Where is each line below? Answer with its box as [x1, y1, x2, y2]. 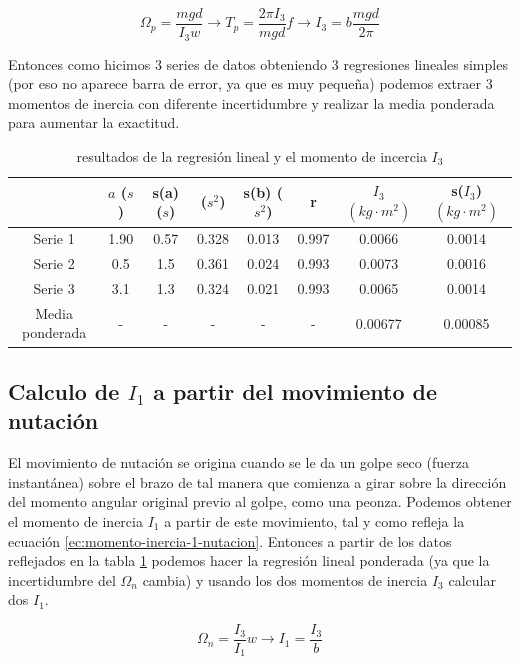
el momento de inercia [8, 510, 143, 531]
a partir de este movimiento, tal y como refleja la [164, 510, 465, 531]
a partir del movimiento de [153, 375, 438, 406]
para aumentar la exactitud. [8, 112, 180, 133]
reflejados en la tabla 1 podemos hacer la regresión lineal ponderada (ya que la [8, 550, 490, 571]
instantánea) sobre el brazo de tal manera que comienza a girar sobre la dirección [8, 471, 507, 492]
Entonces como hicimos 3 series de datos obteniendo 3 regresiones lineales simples [8, 53, 508, 74]
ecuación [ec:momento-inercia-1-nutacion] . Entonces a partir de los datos [8, 530, 452, 551]
